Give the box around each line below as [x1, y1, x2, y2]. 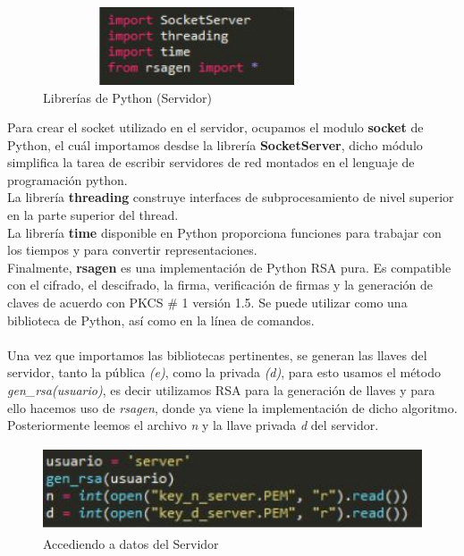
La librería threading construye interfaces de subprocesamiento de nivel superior [7, 188, 454, 206]
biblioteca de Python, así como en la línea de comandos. [7, 310, 315, 329]
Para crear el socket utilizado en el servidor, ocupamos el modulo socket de [7, 118, 424, 137]
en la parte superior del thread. [7, 206, 179, 224]
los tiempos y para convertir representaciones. [7, 240, 257, 259]
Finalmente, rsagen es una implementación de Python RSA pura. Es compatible [7, 257, 451, 276]
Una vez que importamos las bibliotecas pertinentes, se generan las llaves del [7, 345, 427, 364]
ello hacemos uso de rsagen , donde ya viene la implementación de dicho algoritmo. [7, 398, 458, 417]
